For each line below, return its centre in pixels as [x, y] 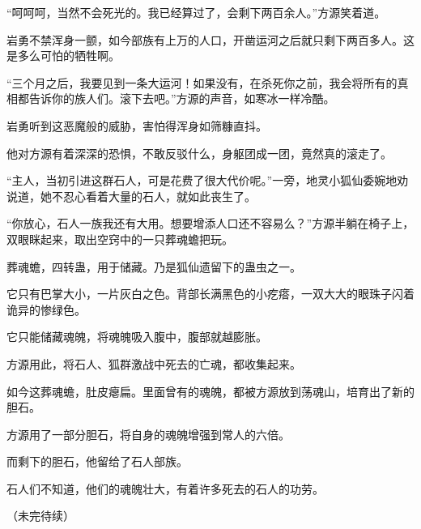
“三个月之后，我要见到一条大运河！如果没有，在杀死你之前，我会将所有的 [202, 82]
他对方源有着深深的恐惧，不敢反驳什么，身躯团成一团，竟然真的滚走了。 [199, 153]
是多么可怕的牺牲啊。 [63, 55]
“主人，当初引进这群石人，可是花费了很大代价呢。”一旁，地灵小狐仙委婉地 [202, 180]
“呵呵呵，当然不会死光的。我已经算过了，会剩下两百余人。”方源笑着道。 [196, 12]
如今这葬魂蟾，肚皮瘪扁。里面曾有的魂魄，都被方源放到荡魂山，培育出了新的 [210, 391]
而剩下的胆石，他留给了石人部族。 [97, 461]
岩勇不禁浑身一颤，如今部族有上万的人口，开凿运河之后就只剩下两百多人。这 [210, 39]
